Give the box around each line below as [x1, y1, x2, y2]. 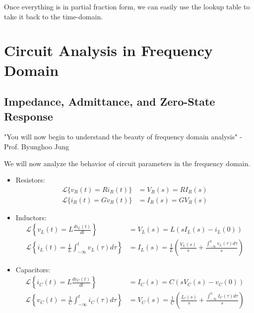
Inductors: [15, 212, 47, 222]
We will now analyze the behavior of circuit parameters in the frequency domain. [4, 158, 251, 168]
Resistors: [15, 175, 45, 185]
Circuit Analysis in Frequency [4, 40, 213, 61]
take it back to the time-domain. [4, 11, 103, 21]
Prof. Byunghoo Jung [4, 141, 69, 151]
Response [4, 108, 53, 124]
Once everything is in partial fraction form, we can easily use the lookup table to [4, 1, 250, 11]
